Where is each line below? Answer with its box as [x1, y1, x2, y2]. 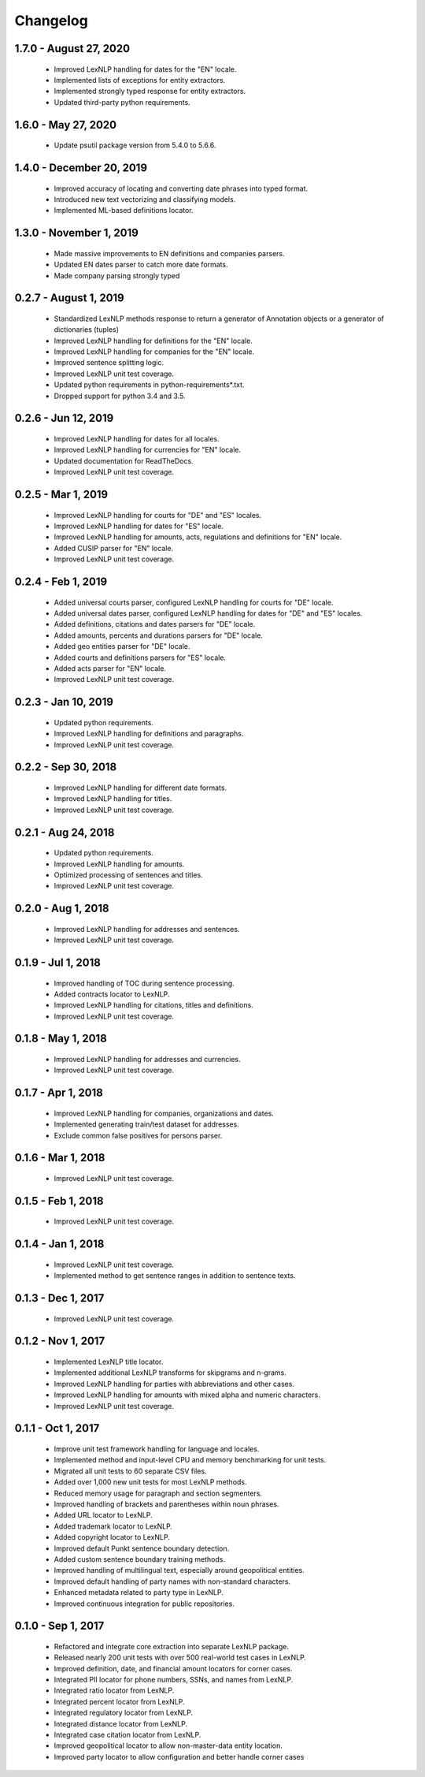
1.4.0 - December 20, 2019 [14, 161, 148, 174]
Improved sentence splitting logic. [54, 358, 164, 367]
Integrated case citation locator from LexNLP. [54, 1730, 201, 1740]
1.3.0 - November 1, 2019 [14, 226, 139, 240]
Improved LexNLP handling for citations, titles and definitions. [54, 1000, 253, 1010]
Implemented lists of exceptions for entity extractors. [54, 75, 226, 84]
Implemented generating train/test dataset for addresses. [54, 1119, 239, 1129]
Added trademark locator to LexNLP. [54, 1522, 173, 1531]
